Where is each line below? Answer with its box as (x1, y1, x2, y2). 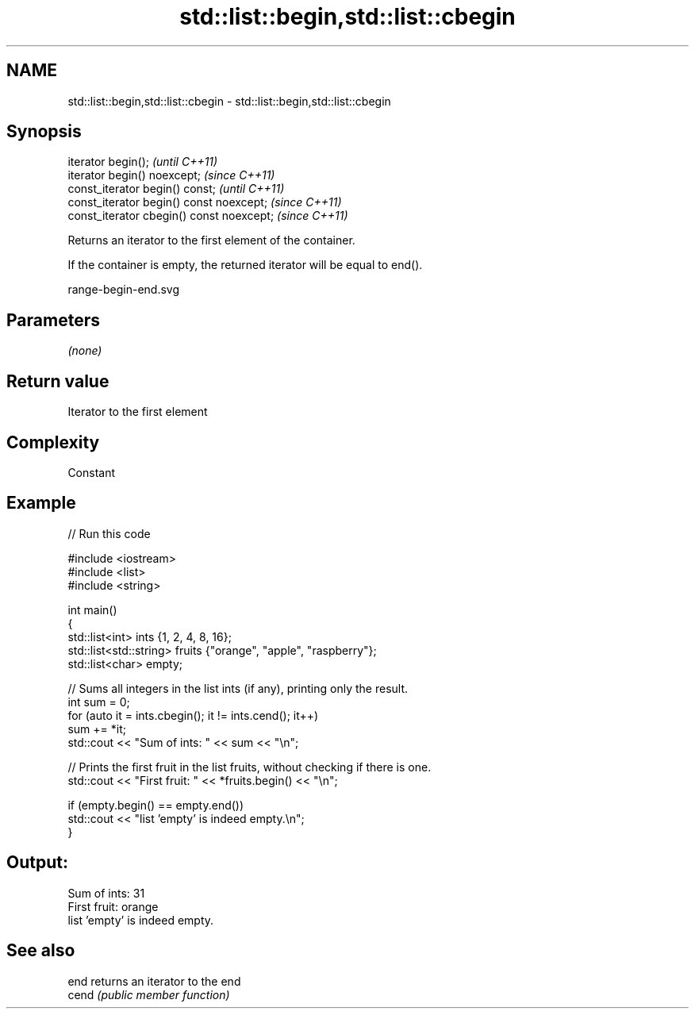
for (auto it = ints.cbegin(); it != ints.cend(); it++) (67, 708, 319, 722)
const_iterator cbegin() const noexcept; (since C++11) (67, 209, 348, 223)
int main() (67, 602, 117, 617)
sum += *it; (67, 721, 126, 736)
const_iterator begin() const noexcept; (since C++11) (67, 195, 342, 210)
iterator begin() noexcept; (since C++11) (67, 168, 275, 183)
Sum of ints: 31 (67, 886, 145, 900)
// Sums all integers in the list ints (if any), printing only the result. (67, 681, 409, 695)
